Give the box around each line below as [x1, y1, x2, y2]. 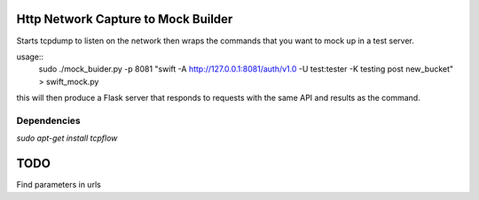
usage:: [16, 51, 44, 62]
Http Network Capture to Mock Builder [16, 12, 233, 27]
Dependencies [16, 114, 82, 127]
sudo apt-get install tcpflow [16, 133, 118, 143]
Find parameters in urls [16, 180, 101, 190]
